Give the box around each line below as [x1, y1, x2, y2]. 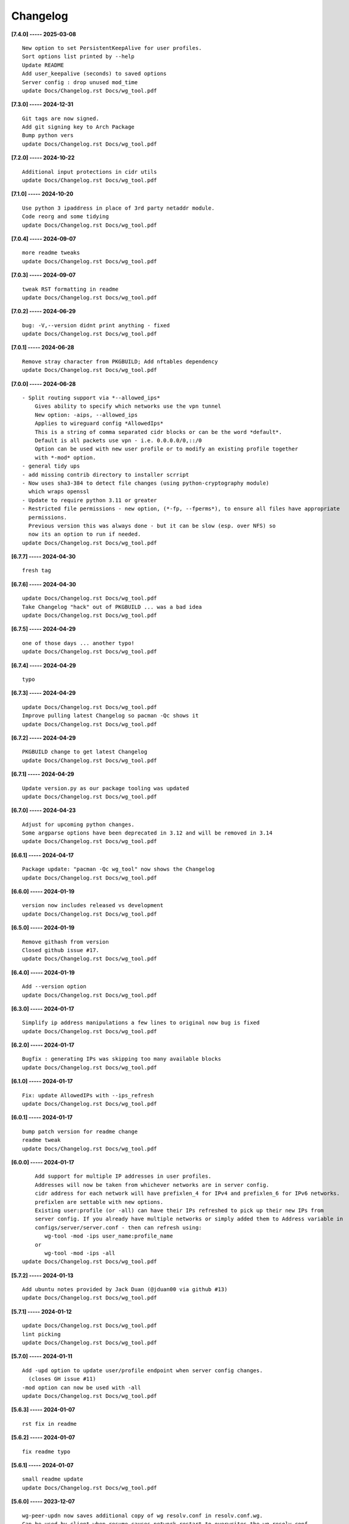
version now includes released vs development [22, 902, 164, 909]
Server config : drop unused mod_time [22, 79, 138, 85]
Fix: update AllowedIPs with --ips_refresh [22, 1092, 154, 1098]
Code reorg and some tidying [22, 213, 109, 220]
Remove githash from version [22, 938, 109, 945]
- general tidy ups [22, 463, 80, 469]
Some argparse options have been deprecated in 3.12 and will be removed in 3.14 [22, 830, 273, 836]
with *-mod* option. [34, 454, 96, 461]
